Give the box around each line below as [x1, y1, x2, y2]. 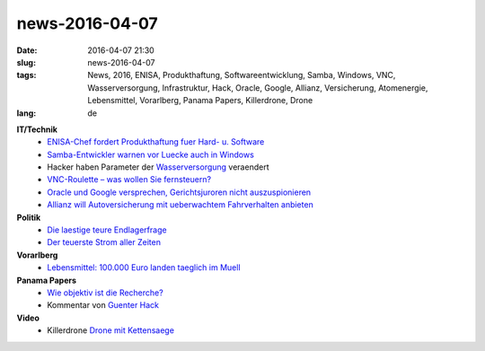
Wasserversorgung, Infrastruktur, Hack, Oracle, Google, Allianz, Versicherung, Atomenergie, [87, 82, 428, 93]
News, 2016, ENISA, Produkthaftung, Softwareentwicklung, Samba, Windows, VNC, [87, 70, 396, 81]
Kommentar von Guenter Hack [47, 300, 160, 311]
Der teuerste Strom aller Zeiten [47, 237, 162, 248]
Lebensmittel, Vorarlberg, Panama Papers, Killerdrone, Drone [87, 95, 313, 106]
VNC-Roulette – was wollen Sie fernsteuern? [47, 174, 211, 185]
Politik [16, 212, 41, 223]
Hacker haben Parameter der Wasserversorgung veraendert [47, 162, 269, 172]
